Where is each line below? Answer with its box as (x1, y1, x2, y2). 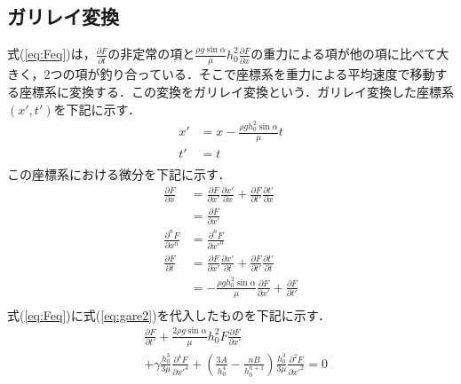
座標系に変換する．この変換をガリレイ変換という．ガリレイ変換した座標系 (19, 82, 454, 100)
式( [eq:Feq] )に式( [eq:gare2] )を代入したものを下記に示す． (7, 305, 331, 324)
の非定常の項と (107, 44, 195, 63)
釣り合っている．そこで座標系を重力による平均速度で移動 (99, 65, 435, 83)
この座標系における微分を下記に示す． (7, 164, 231, 183)
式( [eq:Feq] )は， (7, 44, 96, 63)
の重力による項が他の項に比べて (250, 44, 437, 63)
